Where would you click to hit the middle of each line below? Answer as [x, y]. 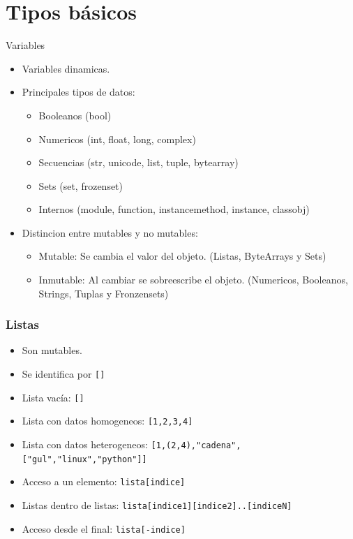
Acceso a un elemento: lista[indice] [104, 481]
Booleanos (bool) [75, 115]
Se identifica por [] [63, 374]
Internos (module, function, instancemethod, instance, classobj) [174, 209]
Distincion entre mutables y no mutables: [110, 232]
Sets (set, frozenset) [81, 185]
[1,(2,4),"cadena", [196, 446]
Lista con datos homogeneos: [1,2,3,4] [107, 421]
